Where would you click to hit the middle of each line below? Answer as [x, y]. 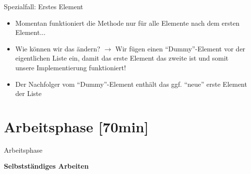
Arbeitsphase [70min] [76, 126]
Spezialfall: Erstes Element [44, 6]
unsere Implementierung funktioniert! [71, 67]
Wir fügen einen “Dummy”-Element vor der [180, 48]
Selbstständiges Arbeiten [46, 166]
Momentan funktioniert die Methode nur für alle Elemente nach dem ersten [127, 23]
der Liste [28, 93]
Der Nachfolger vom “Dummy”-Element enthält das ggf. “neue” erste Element [131, 84]
